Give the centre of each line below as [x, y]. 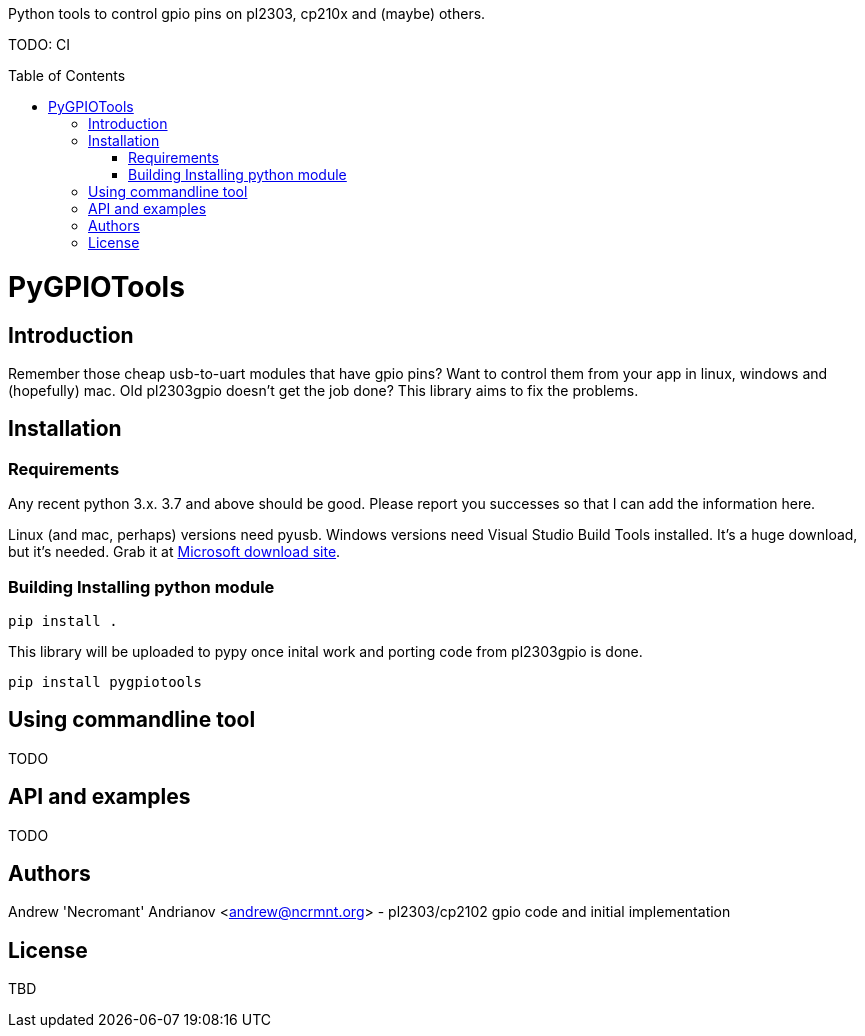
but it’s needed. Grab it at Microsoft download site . [174, 552]
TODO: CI [39, 44]
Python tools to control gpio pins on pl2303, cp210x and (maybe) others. [247, 13]
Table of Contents [67, 75]
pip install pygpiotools [105, 681]
